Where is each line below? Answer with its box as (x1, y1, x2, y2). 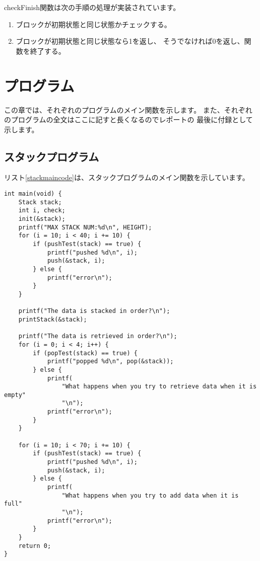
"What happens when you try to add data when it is (61, 492, 239, 499)
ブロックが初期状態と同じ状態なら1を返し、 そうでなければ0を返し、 (16, 36, 244, 46)
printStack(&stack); (18, 315, 87, 323)
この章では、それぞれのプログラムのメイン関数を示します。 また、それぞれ (4, 104, 252, 115)
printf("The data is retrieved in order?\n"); (18, 333, 177, 340)
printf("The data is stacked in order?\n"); (18, 307, 170, 315)
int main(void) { (4, 190, 62, 198)
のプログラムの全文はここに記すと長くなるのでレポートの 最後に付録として (4, 114, 253, 125)
